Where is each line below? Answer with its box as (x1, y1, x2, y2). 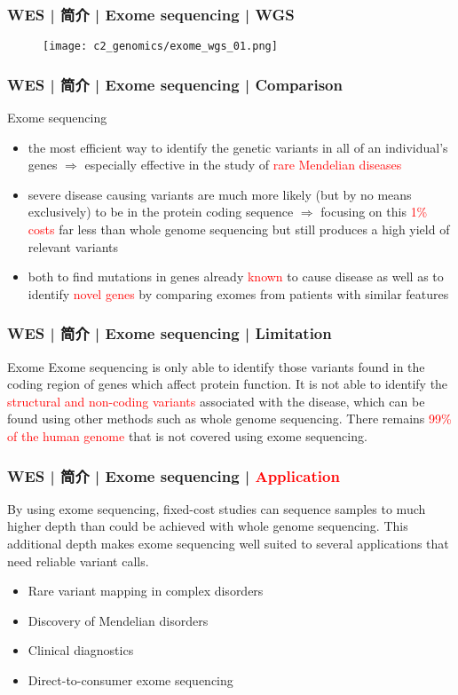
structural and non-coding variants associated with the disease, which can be (7, 391, 425, 410)
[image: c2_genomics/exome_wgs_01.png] (43, 40, 278, 53)
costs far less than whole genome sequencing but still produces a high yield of (28, 220, 450, 239)
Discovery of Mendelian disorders (28, 611, 209, 629)
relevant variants (28, 237, 119, 256)
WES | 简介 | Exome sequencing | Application (7, 464, 340, 486)
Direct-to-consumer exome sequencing (28, 671, 233, 689)
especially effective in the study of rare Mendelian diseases (84, 155, 402, 174)
